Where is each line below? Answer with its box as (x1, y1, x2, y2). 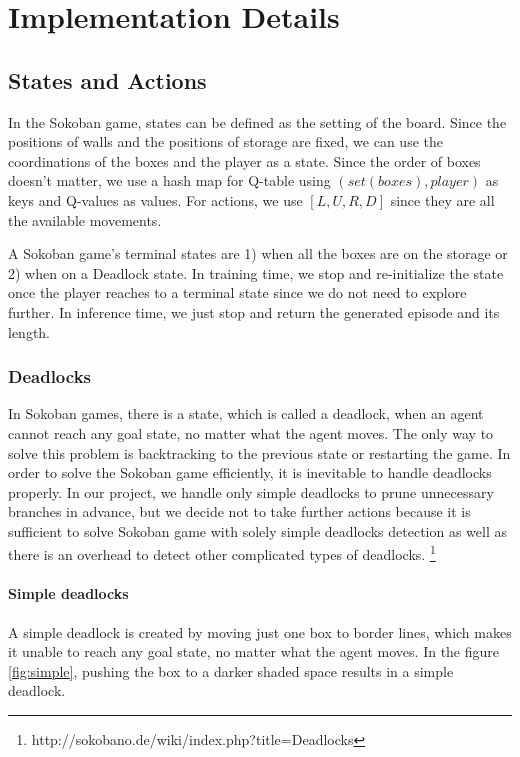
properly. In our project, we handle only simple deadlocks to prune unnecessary (8, 481, 494, 502)
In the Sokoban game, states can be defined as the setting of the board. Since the (8, 111, 507, 132)
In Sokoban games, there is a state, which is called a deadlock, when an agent (8, 403, 484, 424)
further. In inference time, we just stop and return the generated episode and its (8, 301, 500, 322)
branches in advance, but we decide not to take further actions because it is (8, 501, 471, 522)
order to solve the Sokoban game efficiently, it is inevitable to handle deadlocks (8, 462, 492, 483)
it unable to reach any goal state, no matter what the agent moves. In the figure (8, 641, 500, 662)
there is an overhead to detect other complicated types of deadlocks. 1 (8, 541, 436, 565)
